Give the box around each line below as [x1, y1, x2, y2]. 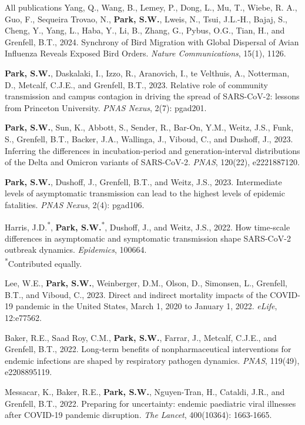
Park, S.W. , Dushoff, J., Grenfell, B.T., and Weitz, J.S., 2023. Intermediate [5, 175, 282, 188]
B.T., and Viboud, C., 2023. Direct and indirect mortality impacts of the [5, 288, 267, 300]
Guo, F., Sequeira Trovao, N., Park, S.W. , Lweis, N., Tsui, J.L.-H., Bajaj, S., [5, 12, 287, 25]
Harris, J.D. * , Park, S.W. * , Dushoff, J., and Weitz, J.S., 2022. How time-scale [5, 219, 290, 233]
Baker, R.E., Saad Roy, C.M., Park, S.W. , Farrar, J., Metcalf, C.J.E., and [5, 331, 277, 343]
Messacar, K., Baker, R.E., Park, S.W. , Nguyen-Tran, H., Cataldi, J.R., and [5, 385, 285, 397]
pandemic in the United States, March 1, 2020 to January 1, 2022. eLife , [15, 300, 277, 312]
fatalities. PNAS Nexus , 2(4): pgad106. [5, 198, 145, 210]
